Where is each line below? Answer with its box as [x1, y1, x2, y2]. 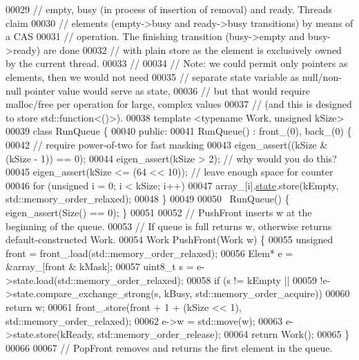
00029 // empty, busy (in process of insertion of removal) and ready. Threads [6, 2, 333, 16]
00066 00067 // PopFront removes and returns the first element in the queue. [6, 340, 333, 354]
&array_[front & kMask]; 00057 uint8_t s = [6, 259, 194, 274]
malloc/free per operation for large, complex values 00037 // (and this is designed [6, 97, 352, 111]
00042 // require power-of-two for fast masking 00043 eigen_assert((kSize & [6, 137, 328, 151]
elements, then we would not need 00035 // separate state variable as [6, 69, 299, 84]
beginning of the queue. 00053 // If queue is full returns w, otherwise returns [6, 218, 332, 233]
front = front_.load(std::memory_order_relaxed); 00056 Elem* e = [6, 245, 293, 260]
